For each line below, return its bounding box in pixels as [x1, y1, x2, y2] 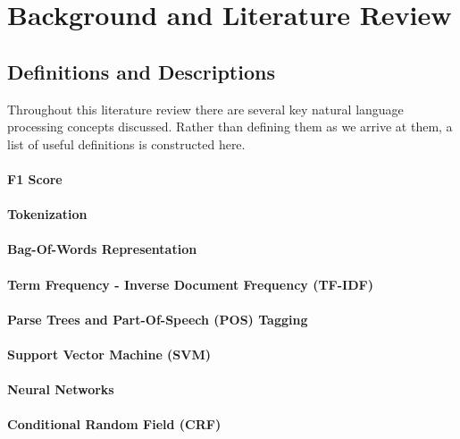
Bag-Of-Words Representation [7, 240, 197, 258]
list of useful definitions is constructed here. [7, 134, 246, 153]
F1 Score [7, 169, 63, 188]
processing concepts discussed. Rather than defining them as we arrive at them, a [7, 117, 453, 136]
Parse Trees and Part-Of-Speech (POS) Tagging [7, 309, 308, 328]
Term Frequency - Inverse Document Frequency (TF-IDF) [7, 274, 373, 293]
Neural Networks [7, 380, 114, 399]
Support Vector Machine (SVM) [7, 344, 212, 363]
